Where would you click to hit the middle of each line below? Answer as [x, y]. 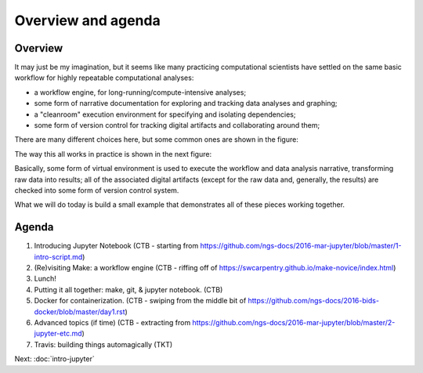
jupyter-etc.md [58, 334]
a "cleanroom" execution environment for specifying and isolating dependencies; [165, 114]
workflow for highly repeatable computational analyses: [104, 78]
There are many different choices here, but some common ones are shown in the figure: [157, 139]
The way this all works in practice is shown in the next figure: [113, 154]
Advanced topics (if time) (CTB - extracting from [112, 322]
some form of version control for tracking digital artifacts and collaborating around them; [177, 125]
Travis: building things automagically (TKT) [103, 344]
